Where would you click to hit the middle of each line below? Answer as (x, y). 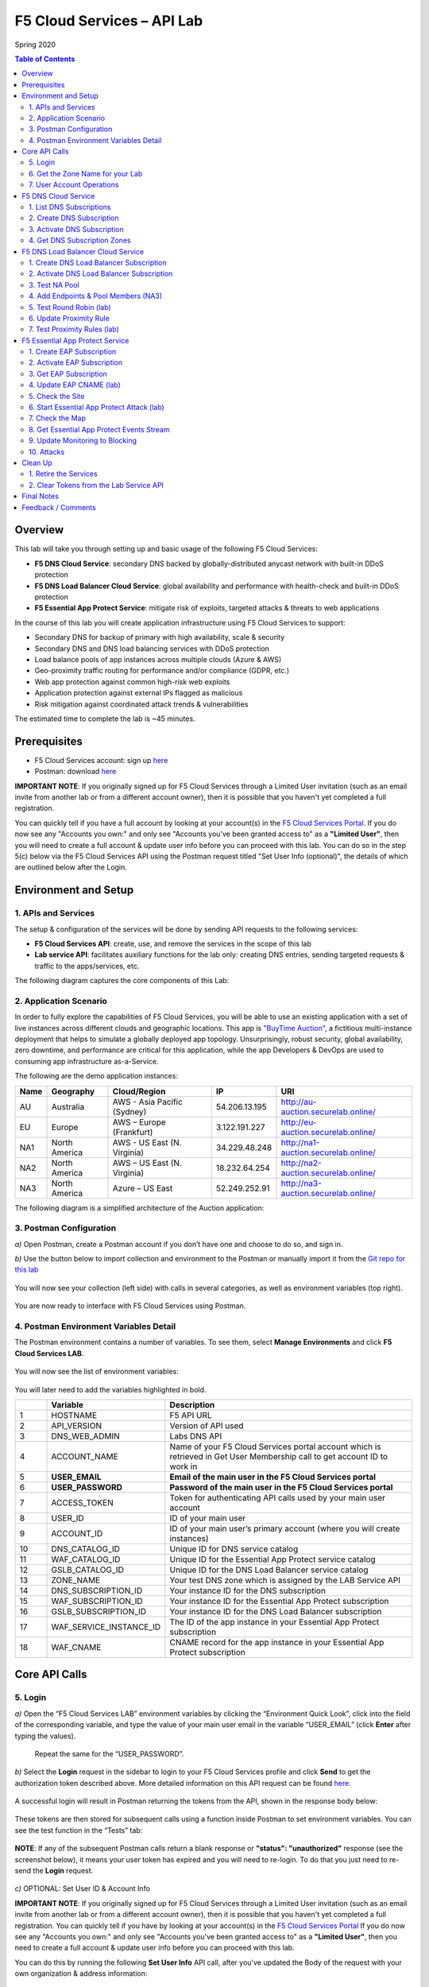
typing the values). (45, 1736)
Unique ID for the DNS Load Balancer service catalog (269, 1570)
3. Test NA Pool (54, 285)
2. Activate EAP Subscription (76, 362)
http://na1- (300, 1142)
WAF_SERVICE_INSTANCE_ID (106, 1627)
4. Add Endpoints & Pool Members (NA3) (96, 296)
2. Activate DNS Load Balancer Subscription (101, 273)
